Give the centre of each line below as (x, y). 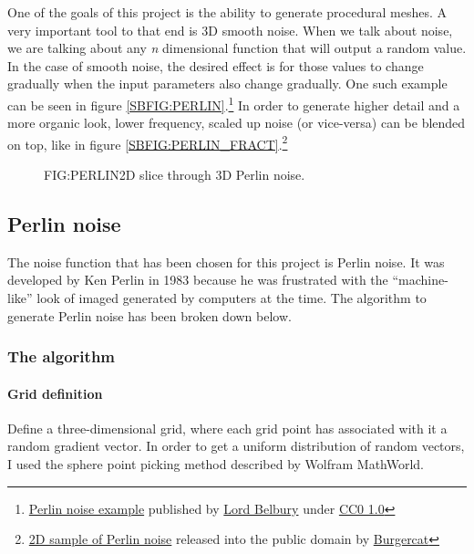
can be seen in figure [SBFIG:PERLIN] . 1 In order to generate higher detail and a (234, 103)
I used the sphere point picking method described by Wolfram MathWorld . (216, 464)
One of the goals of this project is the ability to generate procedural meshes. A (227, 12)
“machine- (420, 280)
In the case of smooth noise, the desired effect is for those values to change (216, 65)
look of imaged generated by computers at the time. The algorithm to (232, 298)
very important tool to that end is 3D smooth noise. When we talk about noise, (230, 30)
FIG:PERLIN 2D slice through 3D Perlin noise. (175, 175)
